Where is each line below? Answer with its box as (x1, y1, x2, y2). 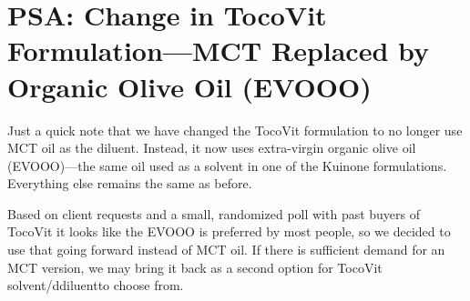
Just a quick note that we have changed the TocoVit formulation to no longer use (7, 120, 463, 139)
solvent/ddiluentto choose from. (7, 276, 184, 295)
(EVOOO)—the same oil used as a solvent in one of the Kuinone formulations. (7, 156, 447, 175)
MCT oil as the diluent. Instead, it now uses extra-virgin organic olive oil (7, 138, 416, 157)
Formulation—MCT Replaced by (7, 32, 430, 69)
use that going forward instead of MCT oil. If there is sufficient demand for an (7, 240, 445, 259)
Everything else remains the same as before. (7, 174, 252, 193)
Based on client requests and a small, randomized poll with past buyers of (7, 204, 421, 223)
